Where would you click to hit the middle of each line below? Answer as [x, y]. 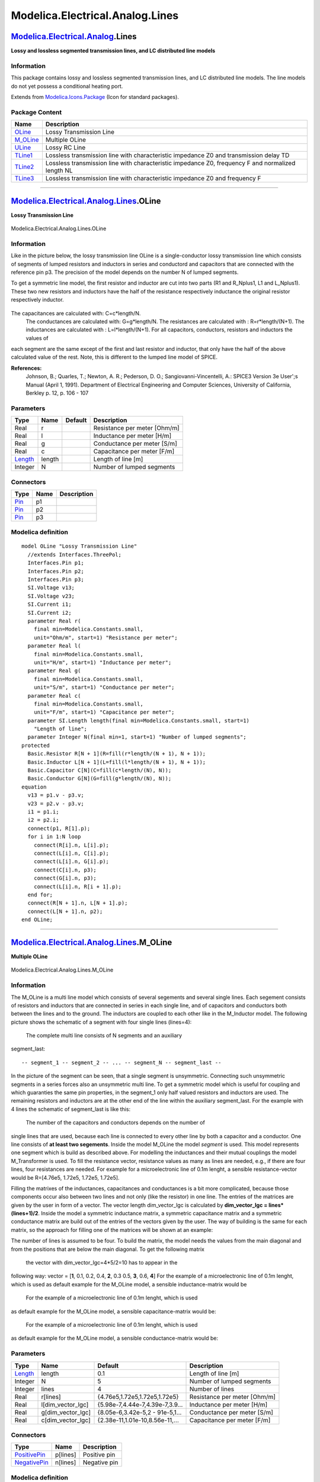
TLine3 [24, 178]
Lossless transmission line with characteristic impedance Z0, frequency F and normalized [170, 163]
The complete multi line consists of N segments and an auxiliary [104, 1036]
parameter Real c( [54, 696]
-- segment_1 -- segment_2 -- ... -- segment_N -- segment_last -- [121, 1062]
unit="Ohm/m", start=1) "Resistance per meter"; [105, 638]
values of [37, 338]
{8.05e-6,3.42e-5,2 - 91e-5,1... [140, 1412]
